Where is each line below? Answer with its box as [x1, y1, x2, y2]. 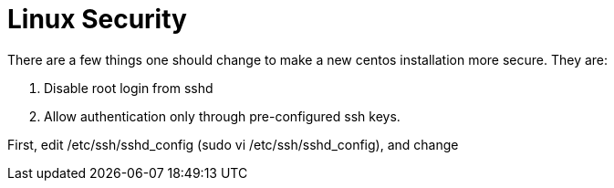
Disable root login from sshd [44, 79, 213, 96]
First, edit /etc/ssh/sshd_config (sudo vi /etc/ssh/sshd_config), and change [7, 136, 459, 152]
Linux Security [7, 4, 187, 35]
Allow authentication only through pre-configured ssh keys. [44, 108, 401, 124]
